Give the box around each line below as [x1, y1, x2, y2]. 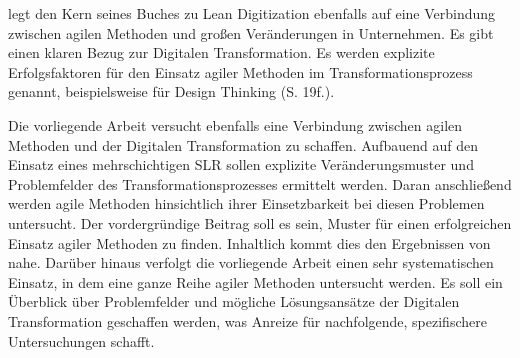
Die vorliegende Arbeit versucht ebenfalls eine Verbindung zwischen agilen [8, 114, 463, 135]
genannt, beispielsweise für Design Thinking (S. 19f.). [8, 81, 335, 102]
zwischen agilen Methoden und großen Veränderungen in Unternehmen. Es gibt [8, 22, 494, 43]
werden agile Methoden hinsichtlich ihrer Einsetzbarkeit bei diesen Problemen [8, 193, 485, 214]
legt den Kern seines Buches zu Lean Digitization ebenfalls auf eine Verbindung [8, 3, 496, 23]
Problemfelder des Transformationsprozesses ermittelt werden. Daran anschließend [8, 173, 512, 194]
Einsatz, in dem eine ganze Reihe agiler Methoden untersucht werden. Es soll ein [8, 271, 503, 292]
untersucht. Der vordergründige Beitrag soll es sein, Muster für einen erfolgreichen [8, 212, 512, 233]
